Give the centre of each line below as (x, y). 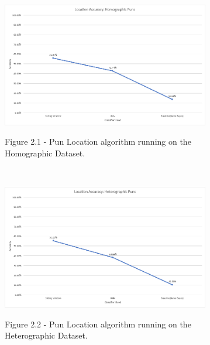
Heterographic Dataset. (46, 335)
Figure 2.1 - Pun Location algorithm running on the (98, 141)
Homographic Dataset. (45, 153)
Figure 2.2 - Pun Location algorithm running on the (98, 324)
